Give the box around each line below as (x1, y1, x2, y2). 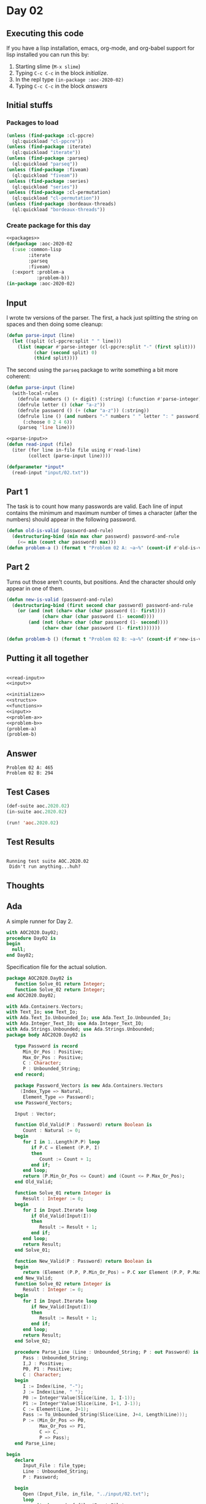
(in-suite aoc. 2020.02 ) (6, 808, 67, 815)
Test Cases (6, 787, 50, 797)
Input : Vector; (14, 1111, 56, 1117)
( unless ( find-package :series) (6, 178, 89, 184)
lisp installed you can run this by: (6, 51, 90, 58)
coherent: (6, 372, 31, 380)
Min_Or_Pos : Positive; (22, 1049, 84, 1055)
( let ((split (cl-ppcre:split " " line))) (12, 338, 122, 344)
